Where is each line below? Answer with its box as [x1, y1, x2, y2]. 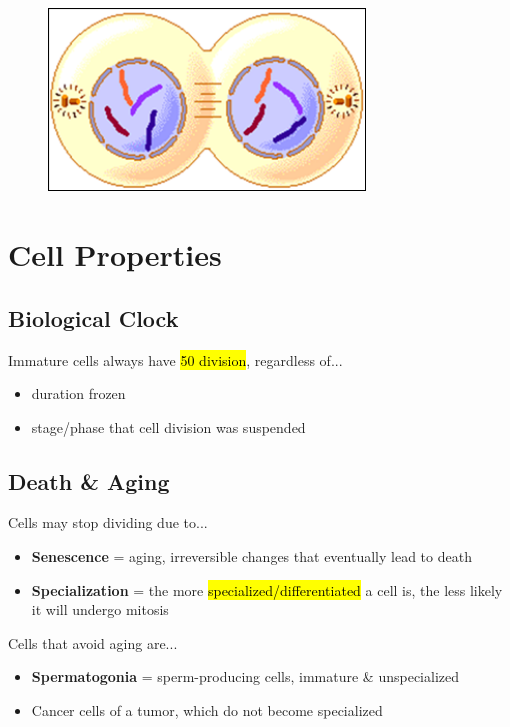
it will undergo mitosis [31, 599, 169, 620]
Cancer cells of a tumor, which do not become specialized [31, 700, 383, 721]
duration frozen [31, 383, 126, 404]
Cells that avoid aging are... [8, 632, 178, 653]
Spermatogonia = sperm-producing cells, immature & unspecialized [31, 666, 460, 687]
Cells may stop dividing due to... [8, 512, 208, 533]
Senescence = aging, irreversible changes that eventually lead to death [31, 546, 472, 567]
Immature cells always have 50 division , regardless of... [8, 349, 343, 370]
